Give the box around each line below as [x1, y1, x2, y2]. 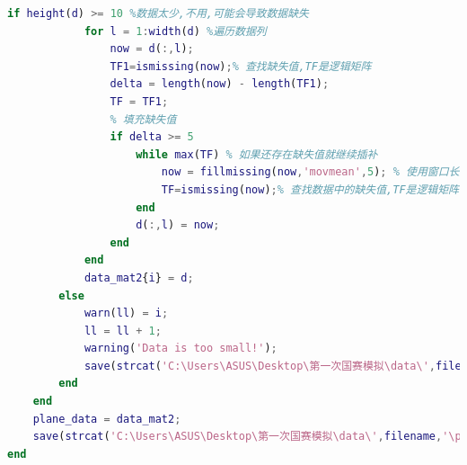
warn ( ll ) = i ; [84, 307, 169, 320]
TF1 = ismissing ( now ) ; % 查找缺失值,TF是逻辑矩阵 [110, 59, 372, 73]
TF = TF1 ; [110, 94, 169, 108]
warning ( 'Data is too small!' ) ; [84, 342, 278, 355]
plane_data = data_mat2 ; [32, 412, 181, 425]
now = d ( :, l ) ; [110, 42, 194, 56]
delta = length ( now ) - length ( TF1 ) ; [110, 77, 330, 91]
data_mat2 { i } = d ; [84, 271, 194, 284]
